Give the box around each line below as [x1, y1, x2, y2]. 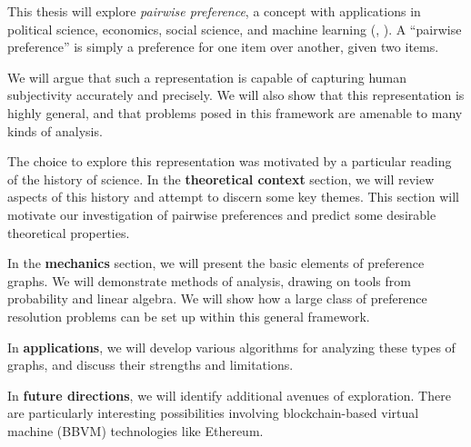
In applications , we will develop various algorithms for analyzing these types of [7, 337, 456, 356]
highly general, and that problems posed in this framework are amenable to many [7, 103, 463, 122]
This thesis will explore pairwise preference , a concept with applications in [7, 2, 421, 20]
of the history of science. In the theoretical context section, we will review [7, 169, 435, 188]
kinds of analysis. [7, 121, 103, 140]
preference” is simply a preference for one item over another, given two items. [7, 37, 439, 56]
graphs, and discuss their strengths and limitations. [7, 355, 294, 374]
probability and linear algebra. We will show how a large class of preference [7, 289, 427, 308]
